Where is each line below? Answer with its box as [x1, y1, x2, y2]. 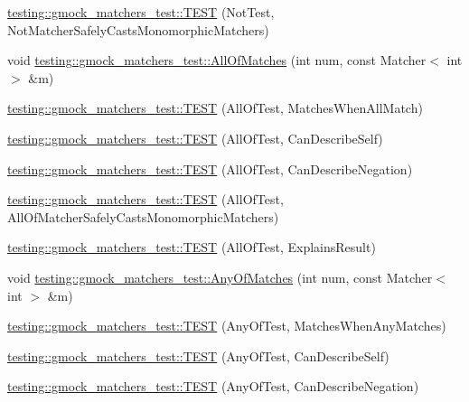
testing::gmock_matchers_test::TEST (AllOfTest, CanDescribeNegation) [7, 159, 413, 178]
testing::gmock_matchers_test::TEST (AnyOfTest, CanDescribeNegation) [7, 377, 419, 396]
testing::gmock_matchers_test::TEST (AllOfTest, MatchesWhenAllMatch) [7, 98, 423, 117]
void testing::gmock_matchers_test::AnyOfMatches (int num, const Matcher [7, 267, 433, 286]
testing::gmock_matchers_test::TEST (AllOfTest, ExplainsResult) [7, 238, 376, 257]
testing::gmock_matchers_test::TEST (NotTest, [7, 3, 275, 21]
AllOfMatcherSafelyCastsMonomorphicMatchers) [7, 207, 279, 226]
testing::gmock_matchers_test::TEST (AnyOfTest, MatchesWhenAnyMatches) [7, 316, 446, 335]
